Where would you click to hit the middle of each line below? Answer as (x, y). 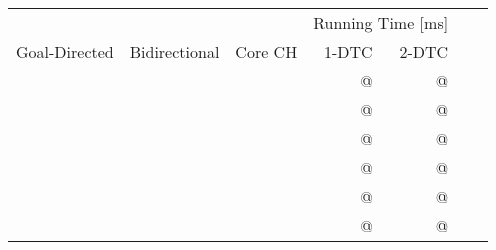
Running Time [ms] (381, 22)
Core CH (266, 51)
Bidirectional (174, 51)
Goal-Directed (65, 51)
